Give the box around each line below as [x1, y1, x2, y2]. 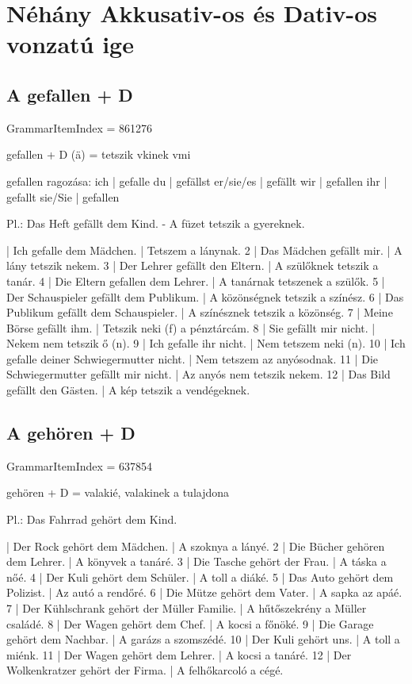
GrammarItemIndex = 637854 [6, 457, 153, 474]
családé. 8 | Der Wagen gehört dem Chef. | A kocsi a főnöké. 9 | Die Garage [6, 615, 374, 632]
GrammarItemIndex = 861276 [6, 119, 153, 136]
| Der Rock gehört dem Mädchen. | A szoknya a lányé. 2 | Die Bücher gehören [6, 537, 385, 554]
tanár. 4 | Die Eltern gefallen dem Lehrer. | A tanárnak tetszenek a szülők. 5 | [6, 272, 385, 289]
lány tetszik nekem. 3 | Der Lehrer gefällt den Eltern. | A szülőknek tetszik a [6, 257, 379, 274]
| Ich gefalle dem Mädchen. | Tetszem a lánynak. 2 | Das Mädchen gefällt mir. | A [6, 241, 402, 258]
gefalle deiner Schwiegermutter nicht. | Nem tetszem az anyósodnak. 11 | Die [6, 350, 379, 367]
